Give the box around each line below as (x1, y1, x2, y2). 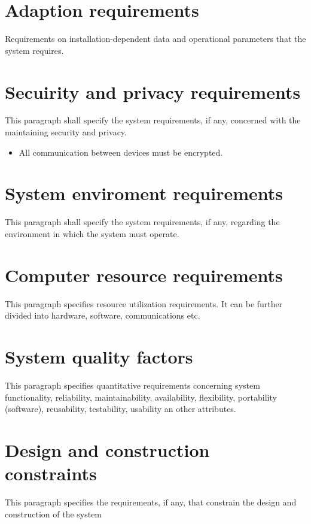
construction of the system (5, 507, 102, 520)
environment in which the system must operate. (5, 227, 179, 240)
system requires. (5, 44, 64, 56)
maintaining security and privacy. (5, 126, 127, 138)
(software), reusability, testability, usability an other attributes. (5, 402, 236, 415)
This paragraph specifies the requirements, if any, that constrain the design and (5, 496, 297, 508)
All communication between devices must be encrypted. (19, 146, 223, 158)
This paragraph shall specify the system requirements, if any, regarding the (5, 216, 280, 228)
